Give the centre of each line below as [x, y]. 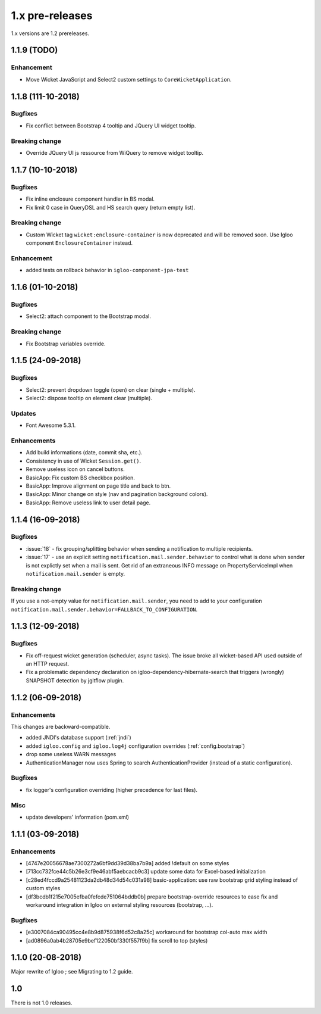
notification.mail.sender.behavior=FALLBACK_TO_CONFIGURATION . [104, 609]
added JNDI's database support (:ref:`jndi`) [79, 738]
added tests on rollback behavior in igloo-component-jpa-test [107, 270]
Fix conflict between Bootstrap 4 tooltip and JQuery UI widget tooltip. [111, 126]
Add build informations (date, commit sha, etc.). [84, 453]
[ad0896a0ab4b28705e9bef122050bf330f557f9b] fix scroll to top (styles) [117, 940]
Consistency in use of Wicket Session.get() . [84, 461]
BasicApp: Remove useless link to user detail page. [88, 503]
